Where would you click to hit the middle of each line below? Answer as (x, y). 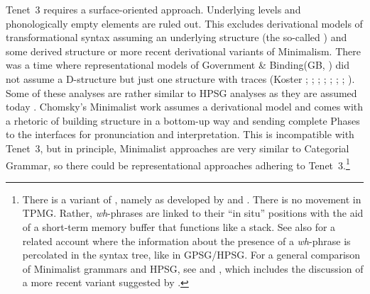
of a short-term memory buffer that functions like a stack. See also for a (179, 226)
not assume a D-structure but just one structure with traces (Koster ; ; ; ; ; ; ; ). (180, 78)
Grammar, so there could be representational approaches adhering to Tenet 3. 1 (178, 164)
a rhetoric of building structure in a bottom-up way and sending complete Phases (183, 120)
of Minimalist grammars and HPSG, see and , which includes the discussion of (193, 268)
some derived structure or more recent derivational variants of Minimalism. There (183, 51)
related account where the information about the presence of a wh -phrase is (186, 241)
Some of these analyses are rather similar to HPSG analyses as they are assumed (181, 92)
